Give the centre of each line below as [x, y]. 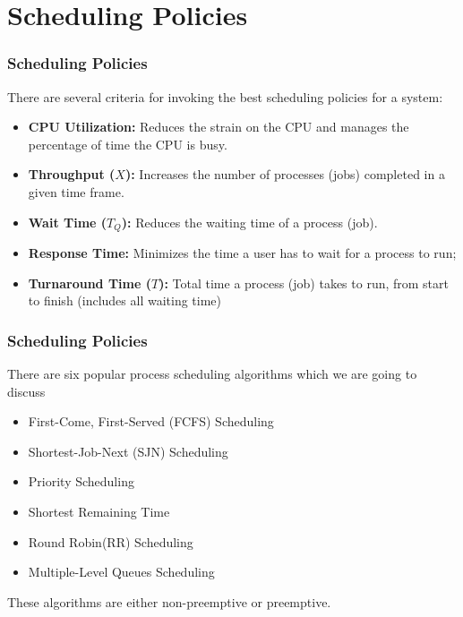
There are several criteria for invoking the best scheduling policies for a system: [225, 96]
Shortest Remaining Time [99, 511]
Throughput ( [72, 174]
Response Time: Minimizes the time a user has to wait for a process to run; [242, 253]
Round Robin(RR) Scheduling [111, 541]
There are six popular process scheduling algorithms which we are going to [212, 374]
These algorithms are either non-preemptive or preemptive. [169, 601]
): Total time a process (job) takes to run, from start [304, 283]
